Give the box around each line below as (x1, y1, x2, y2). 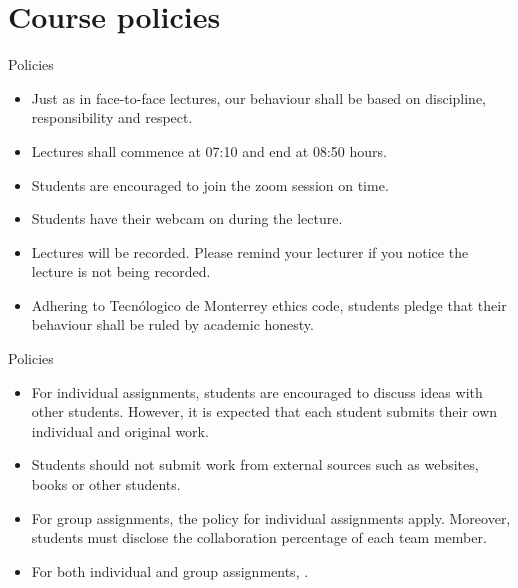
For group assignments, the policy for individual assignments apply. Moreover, (31, 507, 511, 528)
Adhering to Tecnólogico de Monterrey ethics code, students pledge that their (31, 294, 507, 315)
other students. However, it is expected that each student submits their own (31, 401, 498, 422)
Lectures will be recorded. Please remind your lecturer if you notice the (31, 241, 469, 262)
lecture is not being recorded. (31, 261, 211, 282)
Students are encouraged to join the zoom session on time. (31, 174, 389, 195)
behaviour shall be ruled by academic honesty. (31, 314, 314, 335)
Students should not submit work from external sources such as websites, (31, 454, 479, 475)
